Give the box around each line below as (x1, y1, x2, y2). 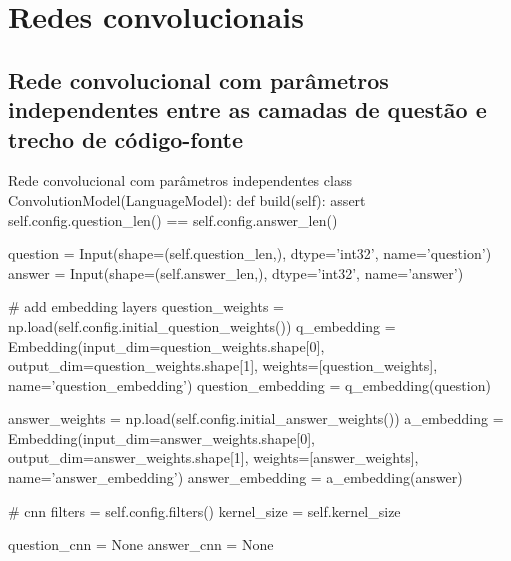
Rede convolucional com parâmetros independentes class (8, 170, 352, 191)
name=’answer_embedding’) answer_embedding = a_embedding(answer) (8, 467, 463, 488)
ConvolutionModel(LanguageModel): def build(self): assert (8, 189, 366, 210)
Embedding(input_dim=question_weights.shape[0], (8, 335, 325, 356)
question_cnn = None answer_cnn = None (8, 534, 274, 555)
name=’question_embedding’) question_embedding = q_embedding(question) (8, 374, 491, 395)
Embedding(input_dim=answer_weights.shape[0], (8, 427, 315, 448)
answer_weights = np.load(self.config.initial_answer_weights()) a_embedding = (8, 408, 504, 429)
